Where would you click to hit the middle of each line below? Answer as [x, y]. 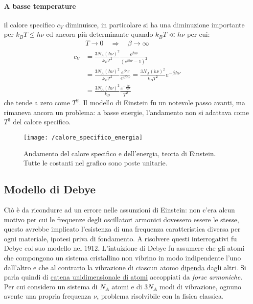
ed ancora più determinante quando [100, 34]
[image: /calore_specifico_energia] [83, 137]
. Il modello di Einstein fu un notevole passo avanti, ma [162, 103]
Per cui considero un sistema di [51, 286]
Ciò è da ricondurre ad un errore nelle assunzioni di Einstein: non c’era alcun [120, 209]
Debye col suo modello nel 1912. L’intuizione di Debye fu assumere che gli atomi [124, 248]
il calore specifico [29, 24]
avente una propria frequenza [48, 296]
